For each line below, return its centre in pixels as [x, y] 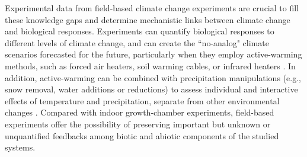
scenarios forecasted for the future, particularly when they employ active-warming [153, 54]
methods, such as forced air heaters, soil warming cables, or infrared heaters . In [150, 65]
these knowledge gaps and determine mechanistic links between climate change [148, 19]
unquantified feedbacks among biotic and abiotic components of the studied [142, 135]
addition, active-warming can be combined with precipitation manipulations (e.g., [153, 77]
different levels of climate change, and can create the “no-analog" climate [137, 42]
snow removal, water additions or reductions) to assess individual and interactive [151, 89]
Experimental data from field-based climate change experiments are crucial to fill [152, 8]
